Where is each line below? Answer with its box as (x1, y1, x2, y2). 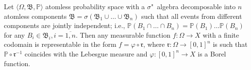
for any (4, 29, 25, 40)
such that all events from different (141, 11, 242, 21)
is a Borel (198, 48, 226, 58)
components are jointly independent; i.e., (4, 20, 125, 30)
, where (143, 39, 165, 49)
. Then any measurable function (76, 29, 170, 40)
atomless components (4, 11, 67, 21)
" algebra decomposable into (151, 1, 236, 11)
